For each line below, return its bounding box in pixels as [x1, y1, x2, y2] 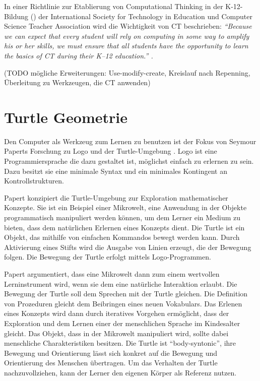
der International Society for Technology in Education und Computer [38, 11, 252, 21]
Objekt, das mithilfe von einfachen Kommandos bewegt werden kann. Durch [4, 232, 240, 242]
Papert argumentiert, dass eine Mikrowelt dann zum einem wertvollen [4, 269, 220, 279]
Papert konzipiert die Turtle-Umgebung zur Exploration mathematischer [4, 192, 228, 203]
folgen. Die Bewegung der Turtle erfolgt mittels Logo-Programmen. [4, 251, 211, 262]
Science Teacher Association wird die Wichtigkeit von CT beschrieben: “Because [4, 21, 252, 31]
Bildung [4, 11, 29, 21]
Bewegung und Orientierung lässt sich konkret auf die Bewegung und [4, 347, 218, 358]
